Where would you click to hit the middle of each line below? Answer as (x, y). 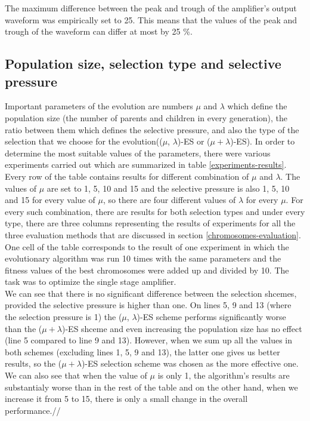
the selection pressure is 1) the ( (63, 317)
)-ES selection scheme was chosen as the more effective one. (190, 363)
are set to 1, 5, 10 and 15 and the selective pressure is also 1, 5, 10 (168, 188)
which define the (257, 106)
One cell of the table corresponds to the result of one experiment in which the (147, 246)
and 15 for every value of (50, 200)
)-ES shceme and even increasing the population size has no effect (182, 328)
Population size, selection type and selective (143, 64)
